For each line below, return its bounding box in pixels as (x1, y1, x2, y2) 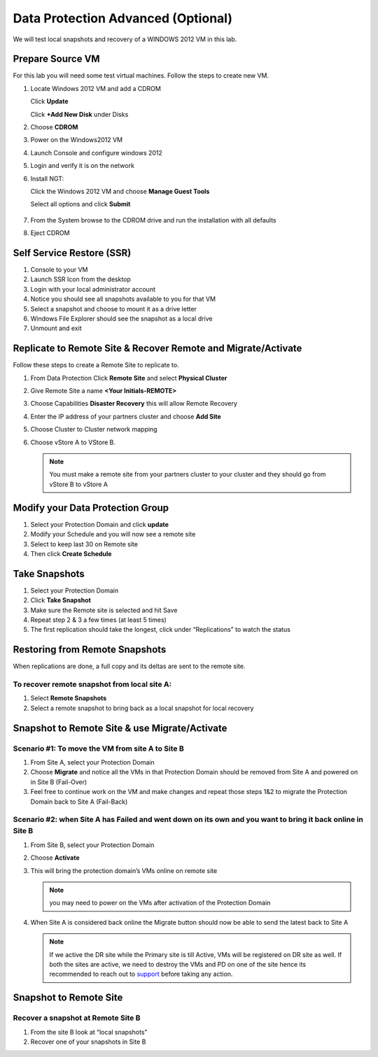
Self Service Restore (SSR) (13, 247, 132, 259)
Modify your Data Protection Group (13, 502, 169, 513)
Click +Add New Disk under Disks (30, 110, 129, 118)
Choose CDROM (30, 123, 78, 132)
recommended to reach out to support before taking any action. (49, 970, 233, 979)
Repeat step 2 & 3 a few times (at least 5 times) (30, 616, 167, 624)
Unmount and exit (30, 324, 82, 332)
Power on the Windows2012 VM (30, 136, 123, 144)
